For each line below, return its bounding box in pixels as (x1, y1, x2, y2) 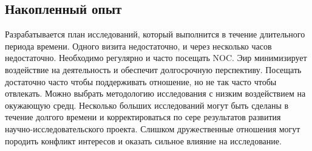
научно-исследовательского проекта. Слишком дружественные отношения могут (5, 122, 300, 135)
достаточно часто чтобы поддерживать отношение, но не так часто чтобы (5, 75, 277, 88)
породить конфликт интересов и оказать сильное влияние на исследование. (5, 134, 282, 147)
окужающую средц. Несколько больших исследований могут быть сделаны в (5, 98, 289, 111)
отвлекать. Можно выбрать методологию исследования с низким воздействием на (5, 87, 306, 100)
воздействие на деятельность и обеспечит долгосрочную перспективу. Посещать (5, 63, 302, 75)
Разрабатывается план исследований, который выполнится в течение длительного (5, 28, 305, 40)
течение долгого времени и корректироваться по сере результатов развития (5, 111, 281, 123)
